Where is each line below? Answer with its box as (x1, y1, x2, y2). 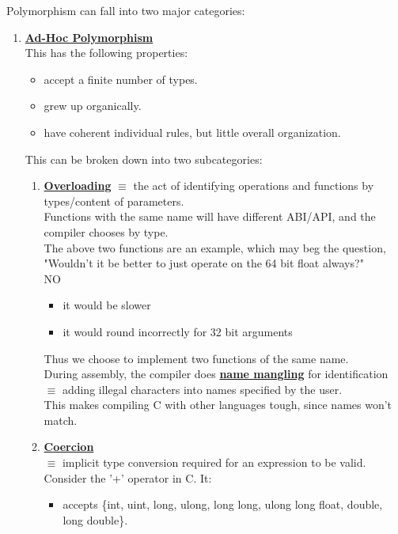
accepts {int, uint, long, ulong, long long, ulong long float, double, (63, 496, 383, 513)
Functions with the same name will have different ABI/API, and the (44, 208, 376, 225)
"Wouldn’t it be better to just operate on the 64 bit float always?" (44, 255, 364, 271)
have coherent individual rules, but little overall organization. (44, 123, 341, 140)
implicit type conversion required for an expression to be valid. (62, 454, 366, 471)
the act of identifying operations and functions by (133, 177, 374, 194)
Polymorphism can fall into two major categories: (6, 2, 245, 18)
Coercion (44, 438, 94, 455)
